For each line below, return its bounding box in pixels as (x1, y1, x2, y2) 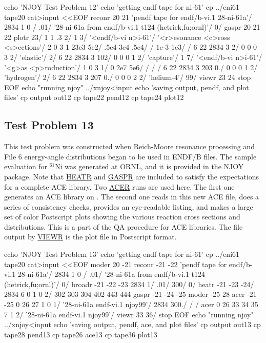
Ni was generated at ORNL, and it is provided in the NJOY (55, 161, 244, 172)
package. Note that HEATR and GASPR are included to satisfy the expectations (4, 171, 259, 181)
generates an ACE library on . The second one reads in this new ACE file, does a (4, 191, 259, 202)
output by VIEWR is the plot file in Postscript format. (4, 231, 177, 242)
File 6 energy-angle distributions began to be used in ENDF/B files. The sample (4, 151, 257, 162)
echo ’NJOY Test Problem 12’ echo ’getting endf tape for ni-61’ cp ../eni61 (4, 2, 240, 12)
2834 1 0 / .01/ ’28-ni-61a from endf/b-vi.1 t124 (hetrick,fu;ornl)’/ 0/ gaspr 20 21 (4, 22, 260, 32)
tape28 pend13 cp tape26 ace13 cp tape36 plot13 (4, 329, 157, 339)
